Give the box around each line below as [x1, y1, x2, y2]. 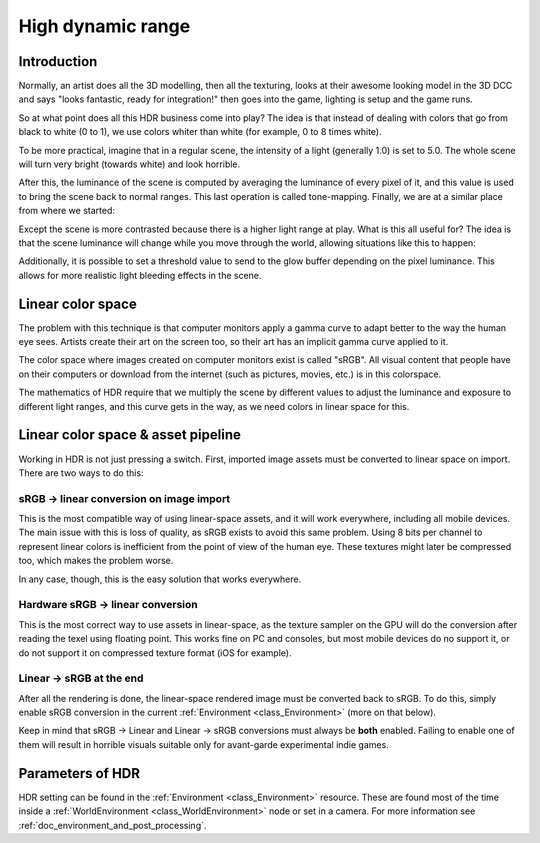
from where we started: [18, 205, 115, 217]
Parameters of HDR [18, 765, 140, 782]
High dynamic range [18, 15, 191, 37]
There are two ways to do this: [18, 466, 144, 479]
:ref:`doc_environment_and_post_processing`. [18, 819, 207, 831]
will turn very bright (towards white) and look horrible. [18, 158, 241, 170]
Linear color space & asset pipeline [18, 426, 242, 444]
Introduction [18, 53, 98, 70]
